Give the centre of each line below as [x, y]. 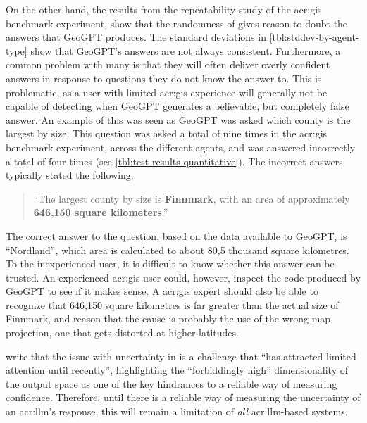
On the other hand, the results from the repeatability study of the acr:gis [164, 9]
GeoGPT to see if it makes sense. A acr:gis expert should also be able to [162, 291]
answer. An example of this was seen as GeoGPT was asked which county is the [178, 119]
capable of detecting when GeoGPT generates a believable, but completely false [178, 106]
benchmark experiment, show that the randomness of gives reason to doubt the [177, 23]
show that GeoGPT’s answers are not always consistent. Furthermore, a [186, 50]
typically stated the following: [70, 175]
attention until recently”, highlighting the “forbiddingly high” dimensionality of [177, 370]
